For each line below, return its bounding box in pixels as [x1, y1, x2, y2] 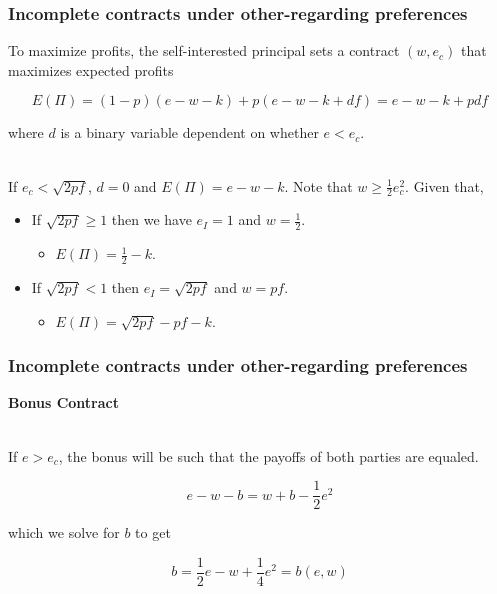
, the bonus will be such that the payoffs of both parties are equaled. [58, 445, 479, 466]
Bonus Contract [8, 392, 119, 413]
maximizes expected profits [8, 59, 174, 80]
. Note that [284, 175, 353, 196]
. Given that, [405, 175, 484, 196]
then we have [111, 209, 192, 230]
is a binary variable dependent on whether [60, 122, 319, 143]
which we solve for [8, 522, 120, 543]
